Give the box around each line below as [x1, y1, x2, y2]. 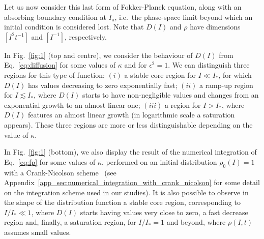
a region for [165, 99, 201, 110]
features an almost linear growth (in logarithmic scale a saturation [27, 109, 235, 120]
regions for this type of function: [4, 69, 105, 80]
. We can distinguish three [168, 59, 250, 70]
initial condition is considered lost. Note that [4, 21, 144, 32]
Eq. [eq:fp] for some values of [4, 156, 96, 167]
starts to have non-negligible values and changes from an [82, 89, 259, 100]
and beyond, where [166, 217, 226, 227]
